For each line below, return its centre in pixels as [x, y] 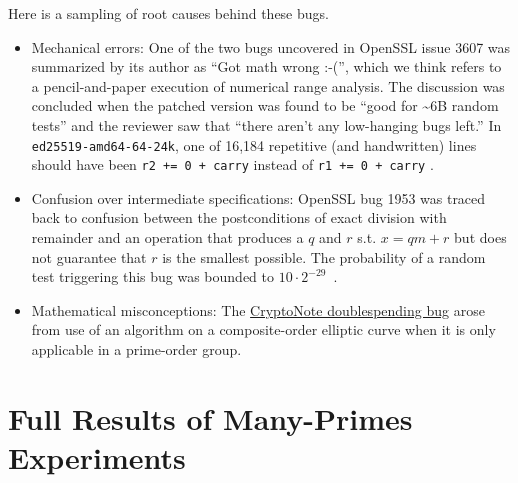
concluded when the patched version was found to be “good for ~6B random [265, 105]
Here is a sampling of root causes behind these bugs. [168, 13]
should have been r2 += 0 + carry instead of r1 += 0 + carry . [232, 164]
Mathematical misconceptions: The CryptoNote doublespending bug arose [258, 309]
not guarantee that [89, 256]
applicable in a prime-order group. [136, 349]
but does [480, 237]
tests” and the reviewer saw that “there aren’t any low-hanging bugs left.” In [266, 124]
